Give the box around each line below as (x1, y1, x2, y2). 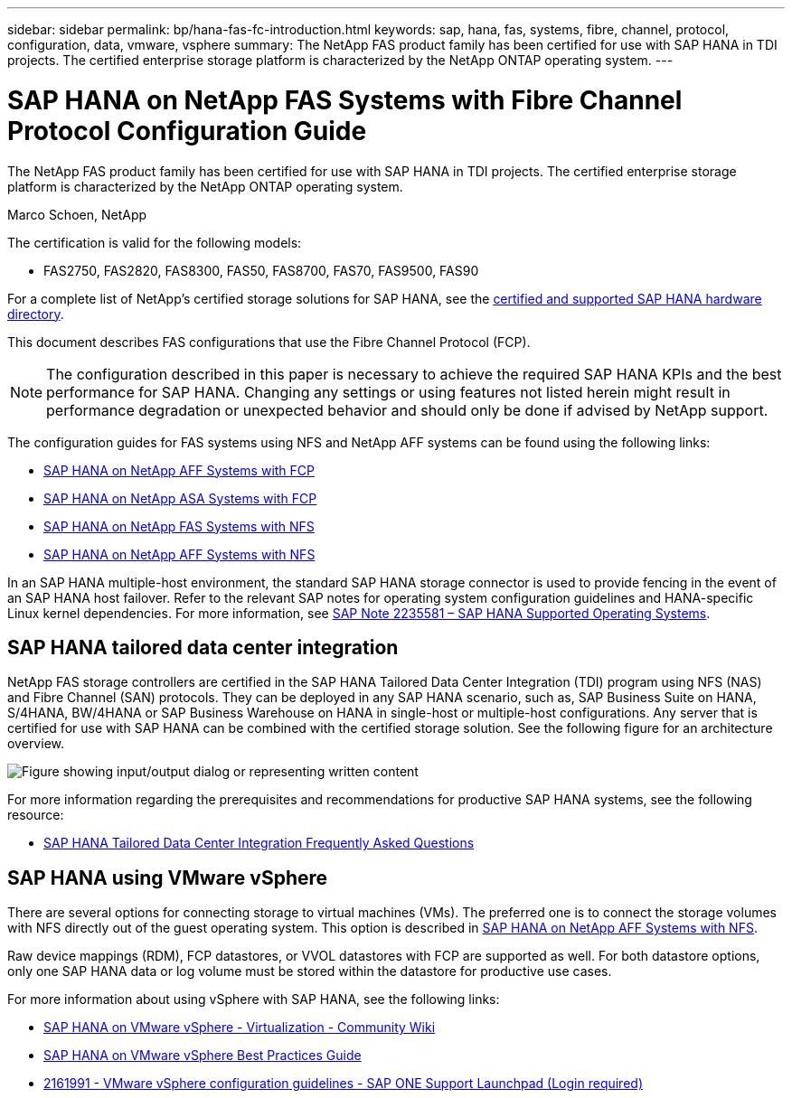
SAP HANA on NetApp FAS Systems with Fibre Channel (7, 84, 683, 116)
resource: (7, 807, 64, 823)
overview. (7, 736, 64, 752)
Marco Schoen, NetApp (7, 206, 147, 222)
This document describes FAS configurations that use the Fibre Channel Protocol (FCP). (7, 333, 531, 350)
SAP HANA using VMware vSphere (7, 866, 328, 889)
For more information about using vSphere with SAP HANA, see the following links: (7, 991, 500, 1008)
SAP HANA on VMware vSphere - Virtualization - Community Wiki (43, 1019, 436, 1036)
